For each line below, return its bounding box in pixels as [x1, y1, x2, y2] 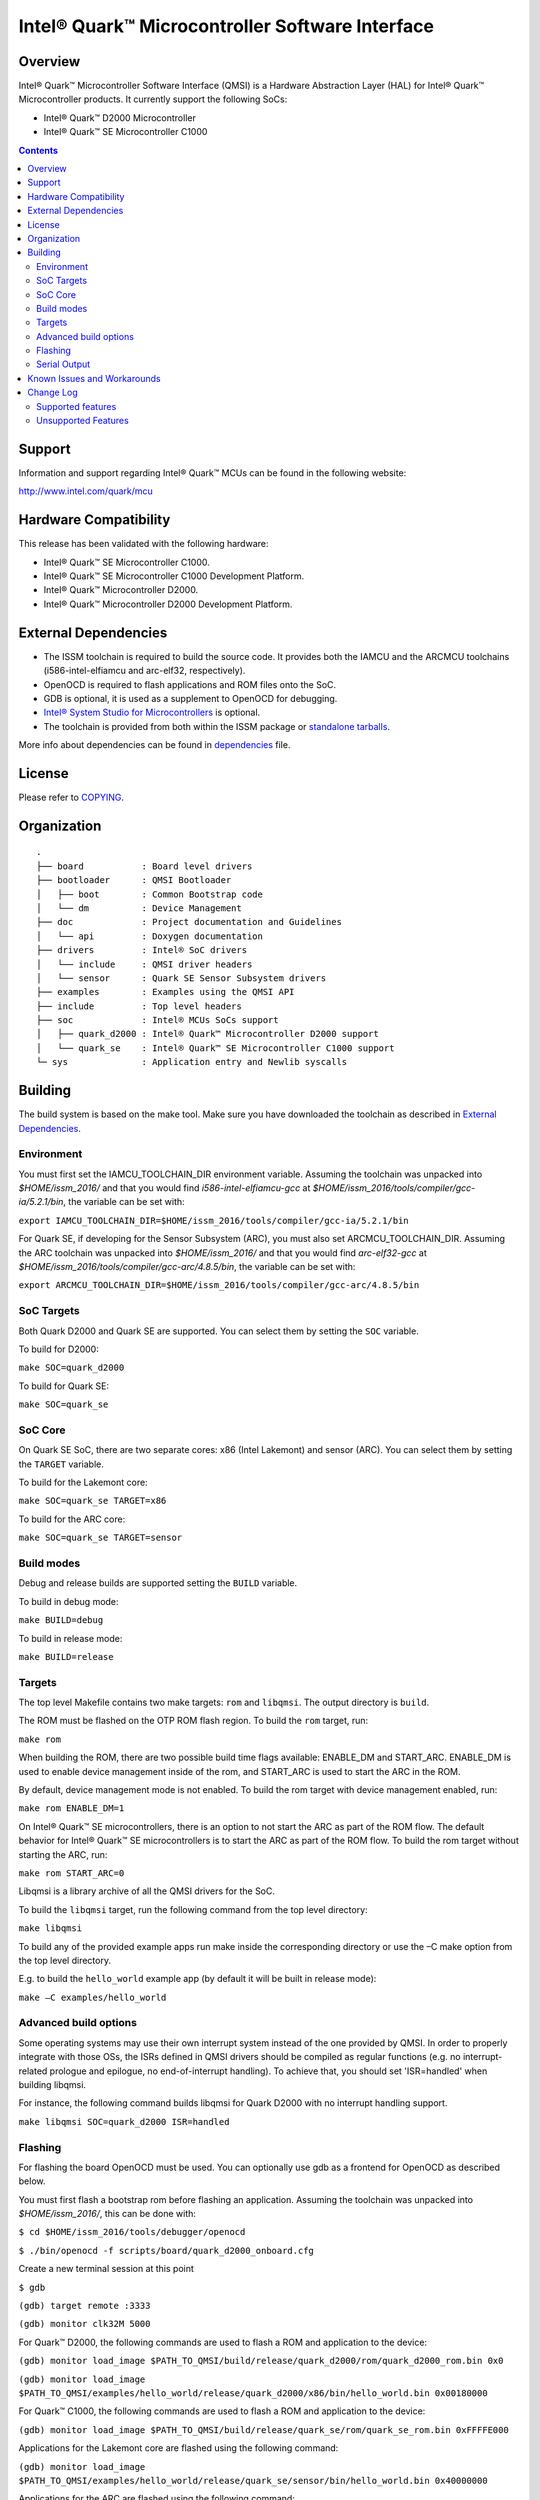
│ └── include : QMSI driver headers [36, 958, 253, 970]
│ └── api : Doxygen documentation [36, 930, 264, 942]
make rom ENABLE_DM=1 [18, 1803, 125, 1814]
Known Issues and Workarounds [27, 372, 161, 384]
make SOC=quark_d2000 [18, 1362, 125, 1374]
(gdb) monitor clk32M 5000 [18, 2318, 151, 2330]
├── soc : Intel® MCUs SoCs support [36, 1015, 279, 1026]
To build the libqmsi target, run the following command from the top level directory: [18, 1903, 369, 1915]
